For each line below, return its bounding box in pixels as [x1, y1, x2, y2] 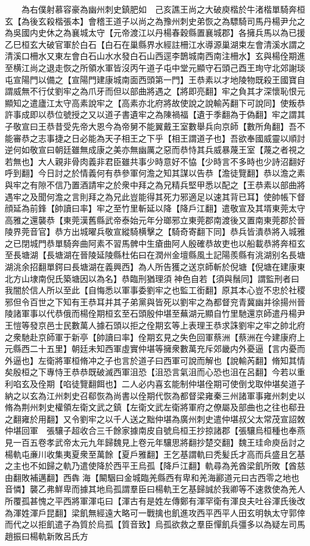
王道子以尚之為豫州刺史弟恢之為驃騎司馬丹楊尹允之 [104, 14, 305, 27]
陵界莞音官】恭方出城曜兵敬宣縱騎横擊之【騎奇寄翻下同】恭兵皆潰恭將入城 [5, 225, 297, 238]
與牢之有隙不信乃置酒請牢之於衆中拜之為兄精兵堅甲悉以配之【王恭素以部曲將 [5, 178, 305, 191]
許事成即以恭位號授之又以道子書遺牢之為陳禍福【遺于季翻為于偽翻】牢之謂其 [5, 108, 305, 121]
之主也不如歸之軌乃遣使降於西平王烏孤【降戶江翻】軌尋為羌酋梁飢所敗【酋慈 [5, 459, 305, 472]
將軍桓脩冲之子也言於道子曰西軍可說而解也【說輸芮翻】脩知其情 [54, 354, 305, 366]
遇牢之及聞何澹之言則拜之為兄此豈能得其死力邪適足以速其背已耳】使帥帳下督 [5, 190, 305, 203]
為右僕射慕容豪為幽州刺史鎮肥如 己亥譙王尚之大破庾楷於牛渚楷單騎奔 [21, 3, 297, 15]
